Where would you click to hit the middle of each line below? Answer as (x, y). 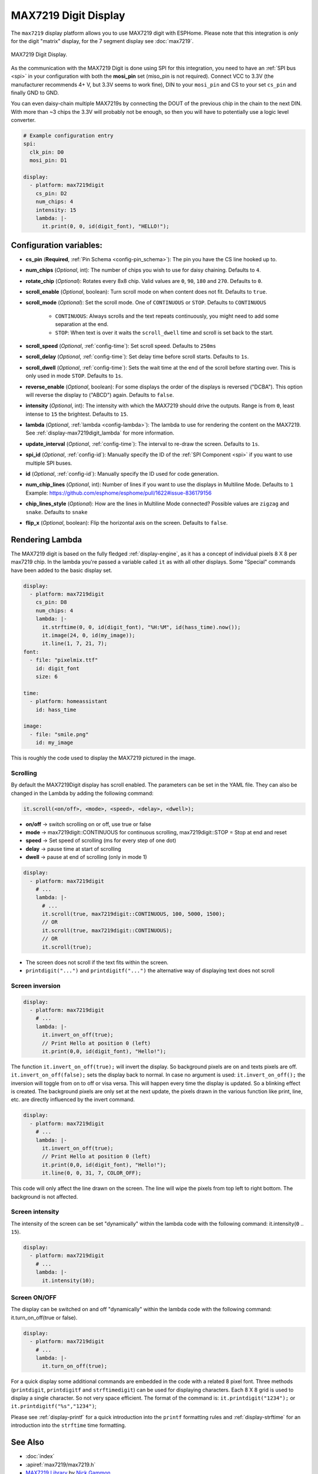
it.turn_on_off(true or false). (44, 1317)
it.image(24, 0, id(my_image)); (89, 636)
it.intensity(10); (69, 1280)
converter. (23, 120)
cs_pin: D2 (51, 193)
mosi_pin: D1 (48, 160)
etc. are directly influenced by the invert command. (73, 1100)
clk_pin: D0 (47, 152)
